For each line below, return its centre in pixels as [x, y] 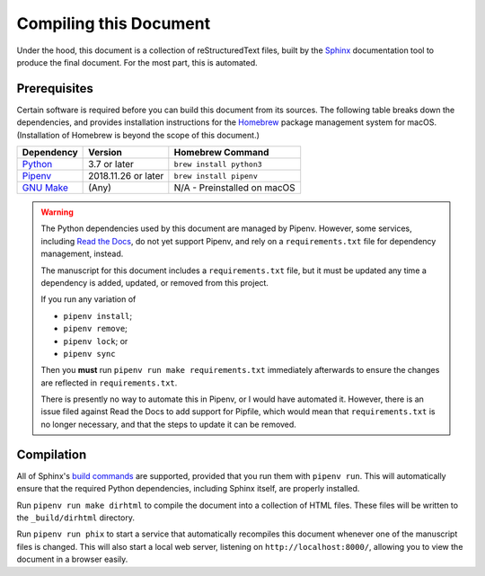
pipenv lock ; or [96, 341]
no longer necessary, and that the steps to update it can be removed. [168, 424]
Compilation [52, 454]
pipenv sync [89, 354]
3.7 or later [111, 164]
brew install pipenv [216, 176]
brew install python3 [218, 164]
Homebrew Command [221, 153]
